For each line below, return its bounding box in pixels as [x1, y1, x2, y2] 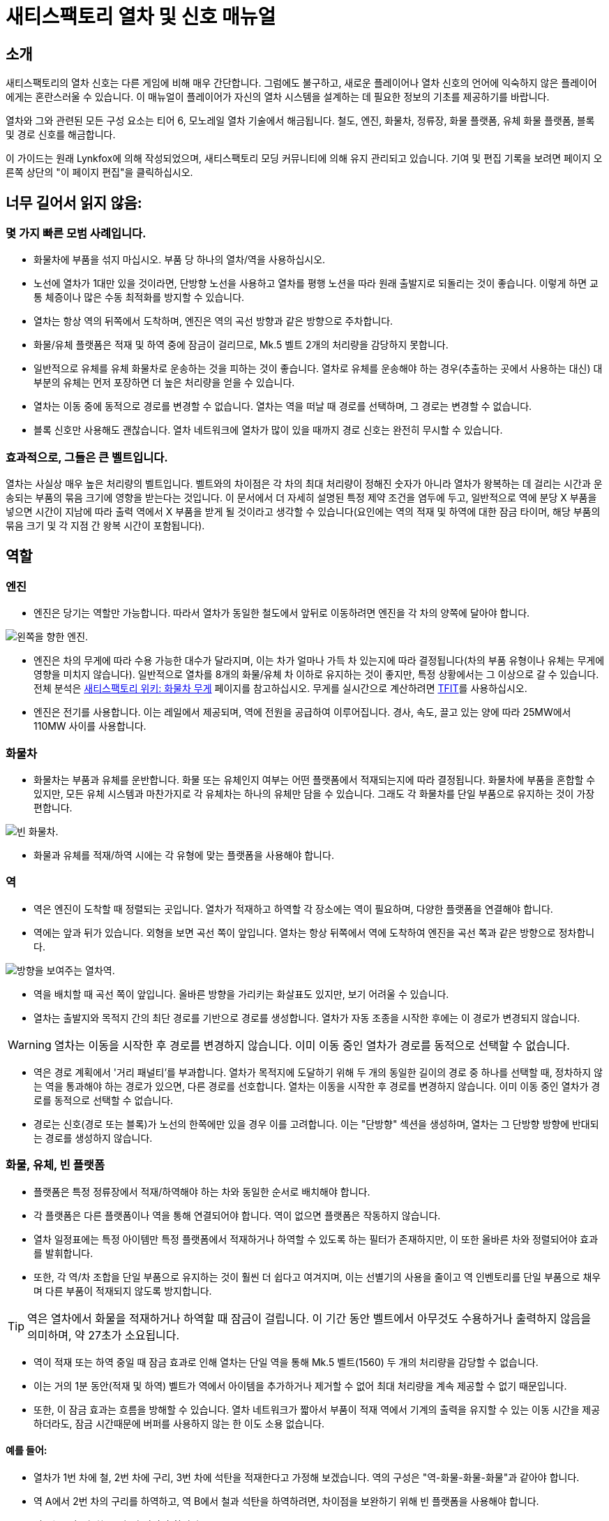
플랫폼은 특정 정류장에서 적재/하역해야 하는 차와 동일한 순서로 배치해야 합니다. [33, 1185, 370, 1198]
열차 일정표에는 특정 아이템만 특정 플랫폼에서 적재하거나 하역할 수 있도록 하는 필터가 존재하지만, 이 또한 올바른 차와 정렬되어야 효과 [33, 1233, 599, 1245]
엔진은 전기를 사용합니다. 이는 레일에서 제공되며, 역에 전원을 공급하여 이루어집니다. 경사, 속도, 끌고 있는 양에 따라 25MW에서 [33, 706, 571, 719]
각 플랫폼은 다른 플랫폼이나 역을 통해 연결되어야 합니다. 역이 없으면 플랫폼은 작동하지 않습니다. [33, 1209, 441, 1221]
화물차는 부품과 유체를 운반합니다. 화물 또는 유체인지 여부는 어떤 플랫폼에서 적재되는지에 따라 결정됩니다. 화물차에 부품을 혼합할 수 [33, 774, 596, 786]
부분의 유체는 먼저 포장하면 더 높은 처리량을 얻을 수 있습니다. [33, 376, 295, 389]
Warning [8, 1037, 52, 1052]
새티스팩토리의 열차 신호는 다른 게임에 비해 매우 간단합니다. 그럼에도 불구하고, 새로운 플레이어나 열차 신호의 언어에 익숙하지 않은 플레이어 [6, 77, 597, 89]
